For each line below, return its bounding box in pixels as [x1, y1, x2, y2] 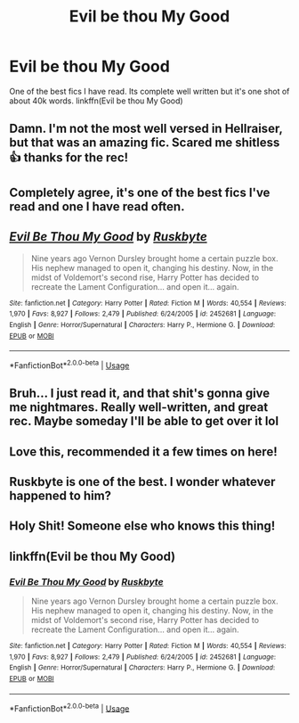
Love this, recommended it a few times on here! [9, 444, 278, 459]
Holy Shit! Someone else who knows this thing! [9, 519, 276, 534]
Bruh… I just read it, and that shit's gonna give [9, 386, 271, 401]
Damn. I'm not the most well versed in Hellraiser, [9, 121, 283, 136]
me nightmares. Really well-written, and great [9, 399, 269, 415]
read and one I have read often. [9, 199, 185, 214]
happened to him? [9, 488, 112, 503]
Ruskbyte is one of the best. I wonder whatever [9, 474, 276, 489]
